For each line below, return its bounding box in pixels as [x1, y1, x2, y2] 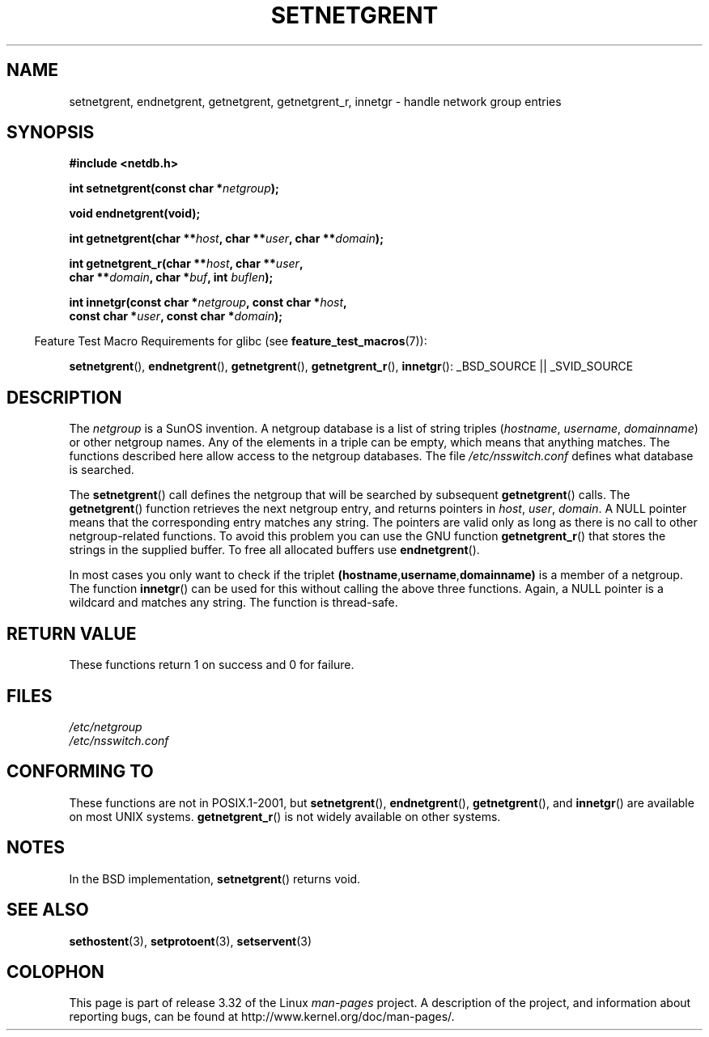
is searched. [69, 463, 134, 477]
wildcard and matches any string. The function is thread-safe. [69, 595, 398, 610]
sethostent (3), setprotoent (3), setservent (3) [69, 933, 312, 948]
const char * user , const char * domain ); [69, 309, 283, 324]
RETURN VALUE [6, 623, 137, 644]
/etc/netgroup [69, 719, 142, 734]
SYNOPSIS [6, 122, 95, 143]
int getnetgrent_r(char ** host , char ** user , [69, 256, 304, 271]
